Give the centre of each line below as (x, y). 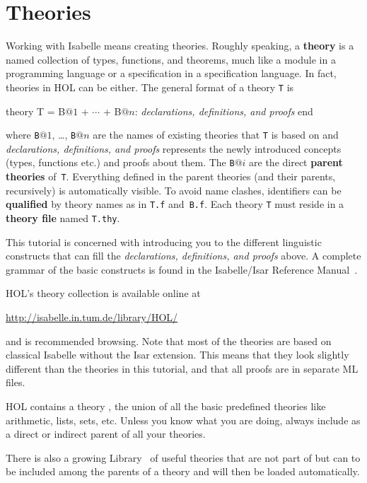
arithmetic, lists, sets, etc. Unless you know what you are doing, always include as (183, 420)
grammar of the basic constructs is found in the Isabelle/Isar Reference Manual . (182, 269)
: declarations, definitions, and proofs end (224, 111)
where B (23, 135)
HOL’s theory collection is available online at (103, 293)
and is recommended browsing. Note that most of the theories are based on (169, 341)
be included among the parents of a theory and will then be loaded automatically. (183, 471)
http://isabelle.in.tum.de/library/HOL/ (92, 317)
